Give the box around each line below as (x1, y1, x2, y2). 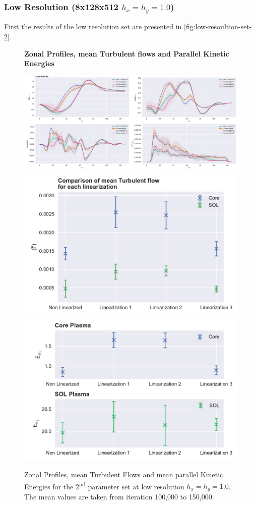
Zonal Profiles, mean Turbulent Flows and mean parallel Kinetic (24, 469, 223, 480)
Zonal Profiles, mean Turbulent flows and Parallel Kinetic (24, 48, 229, 59)
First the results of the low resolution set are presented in (4, 21, 182, 32)
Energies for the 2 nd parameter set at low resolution (24, 479, 184, 491)
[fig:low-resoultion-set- (184, 21, 252, 32)
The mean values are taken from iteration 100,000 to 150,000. (24, 491, 214, 501)
